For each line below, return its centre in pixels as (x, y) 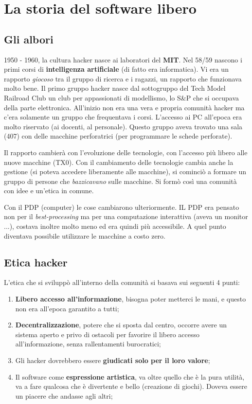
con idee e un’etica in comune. (49, 191)
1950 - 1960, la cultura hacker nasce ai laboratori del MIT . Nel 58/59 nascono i (123, 59)
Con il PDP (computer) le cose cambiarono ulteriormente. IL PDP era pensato (122, 207)
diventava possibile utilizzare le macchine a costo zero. (85, 235)
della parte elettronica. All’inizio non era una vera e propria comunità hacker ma (124, 107)
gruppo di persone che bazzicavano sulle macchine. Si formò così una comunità (120, 181)
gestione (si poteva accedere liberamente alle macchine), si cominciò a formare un (125, 172)
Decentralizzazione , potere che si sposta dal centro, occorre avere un (121, 325)
